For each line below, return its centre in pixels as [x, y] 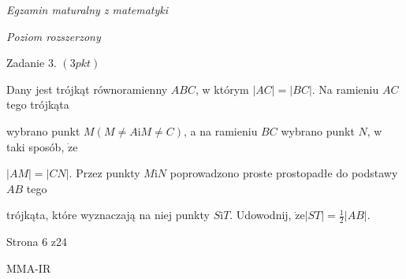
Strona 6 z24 [37, 242]
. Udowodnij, [261, 215]
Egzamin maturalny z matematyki [88, 9]
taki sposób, [35, 146]
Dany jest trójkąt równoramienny [87, 89]
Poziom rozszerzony [54, 36]
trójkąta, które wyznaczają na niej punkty [108, 215]
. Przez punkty [104, 173]
